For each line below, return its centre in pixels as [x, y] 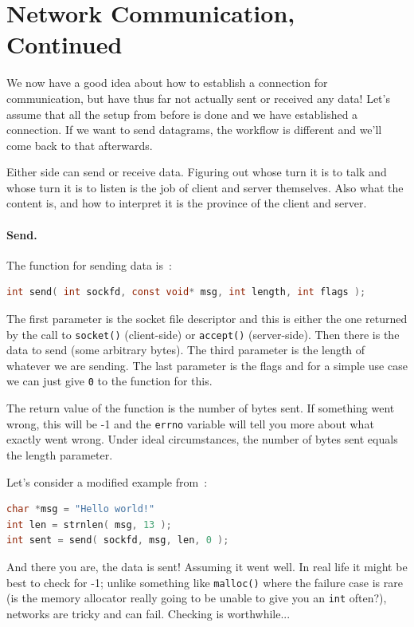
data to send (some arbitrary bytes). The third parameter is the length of [186, 350]
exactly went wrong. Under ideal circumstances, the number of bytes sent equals [202, 439]
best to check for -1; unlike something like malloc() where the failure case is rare [205, 582]
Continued [64, 44]
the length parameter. [60, 454]
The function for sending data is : [89, 264]
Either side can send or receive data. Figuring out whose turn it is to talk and [197, 172]
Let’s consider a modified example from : [107, 481]
